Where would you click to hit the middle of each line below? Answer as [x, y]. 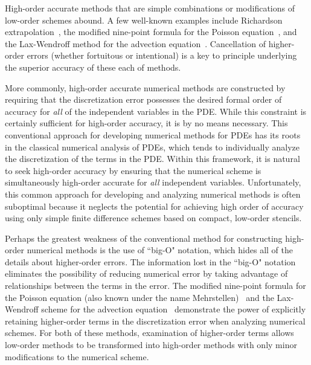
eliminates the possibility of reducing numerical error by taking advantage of [146, 273]
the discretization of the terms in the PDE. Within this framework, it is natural [152, 159]
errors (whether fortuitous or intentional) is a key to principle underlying [162, 55]
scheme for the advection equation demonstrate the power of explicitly [174, 309]
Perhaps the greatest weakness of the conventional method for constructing [144, 238]
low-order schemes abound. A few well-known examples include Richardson [144, 20]
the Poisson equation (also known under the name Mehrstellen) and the [139, 297]
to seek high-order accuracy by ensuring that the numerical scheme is [133, 170]
